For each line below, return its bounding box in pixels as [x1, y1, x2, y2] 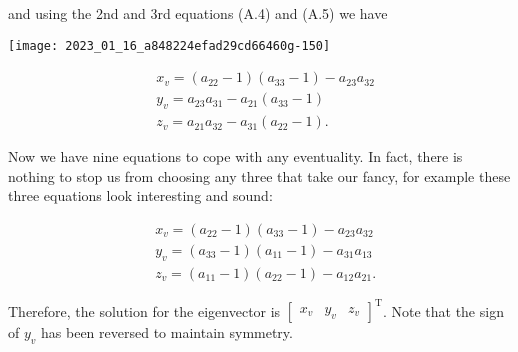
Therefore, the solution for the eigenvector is [8, 300, 281, 321]
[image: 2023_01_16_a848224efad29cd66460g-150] [8, 38, 331, 53]
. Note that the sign [382, 300, 504, 321]
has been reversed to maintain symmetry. [41, 322, 293, 343]
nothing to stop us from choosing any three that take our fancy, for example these [8, 165, 511, 186]
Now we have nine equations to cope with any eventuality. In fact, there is [8, 146, 463, 167]
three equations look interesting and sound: [8, 185, 273, 206]
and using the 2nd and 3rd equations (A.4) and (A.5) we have [8, 3, 388, 23]
